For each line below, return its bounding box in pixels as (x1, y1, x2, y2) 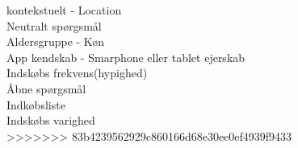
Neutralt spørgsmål (6, 17, 102, 34)
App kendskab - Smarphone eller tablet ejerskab (6, 48, 246, 65)
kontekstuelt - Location (6, 2, 122, 18)
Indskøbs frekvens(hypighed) (6, 64, 148, 81)
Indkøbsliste (6, 96, 65, 113)
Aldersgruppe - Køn (6, 33, 105, 50)
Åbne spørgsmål (6, 80, 86, 97)
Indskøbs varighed (6, 112, 95, 129)
